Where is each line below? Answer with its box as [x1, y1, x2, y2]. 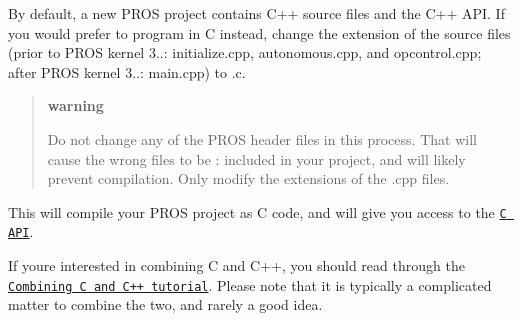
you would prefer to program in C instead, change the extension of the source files [8, 22, 511, 43]
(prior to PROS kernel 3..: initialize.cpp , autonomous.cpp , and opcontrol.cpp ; [8, 42, 482, 63]
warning [47, 95, 104, 116]
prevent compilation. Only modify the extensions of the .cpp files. [47, 168, 450, 189]
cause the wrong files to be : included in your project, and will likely [47, 148, 466, 169]
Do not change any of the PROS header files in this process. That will [47, 128, 477, 149]
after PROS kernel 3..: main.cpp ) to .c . [8, 61, 246, 82]
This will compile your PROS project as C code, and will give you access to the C [8, 201, 507, 222]
